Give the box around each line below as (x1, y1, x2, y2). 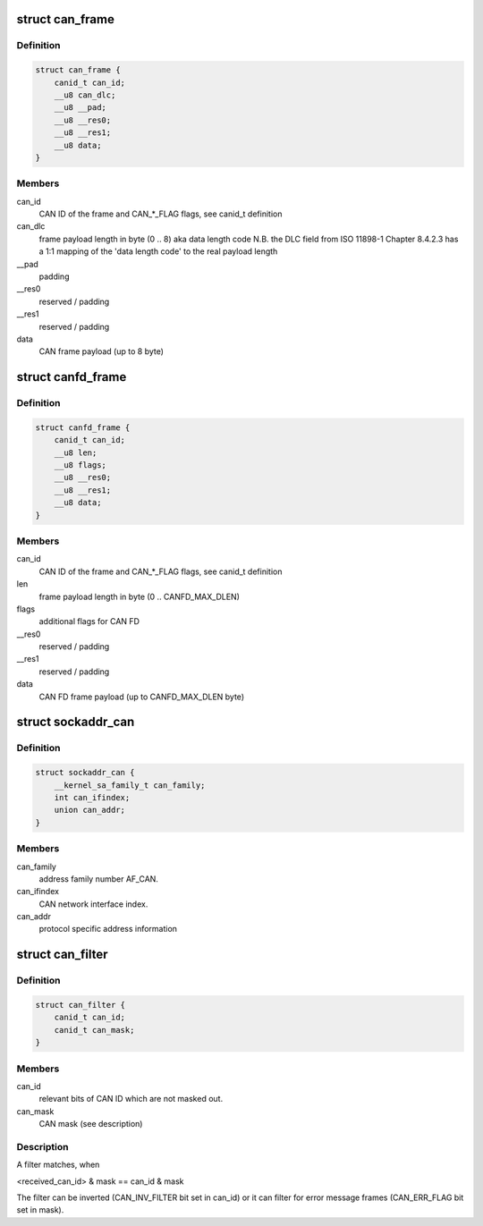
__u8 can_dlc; (54, 89, 116, 100)
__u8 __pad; (54, 103, 107, 113)
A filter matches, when (16, 1159, 100, 1171)
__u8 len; (54, 447, 97, 458)
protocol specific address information (38, 924, 178, 934)
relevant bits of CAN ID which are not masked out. (38, 1094, 224, 1104)
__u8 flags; (54, 461, 107, 470)
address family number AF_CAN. (38, 873, 158, 884)
